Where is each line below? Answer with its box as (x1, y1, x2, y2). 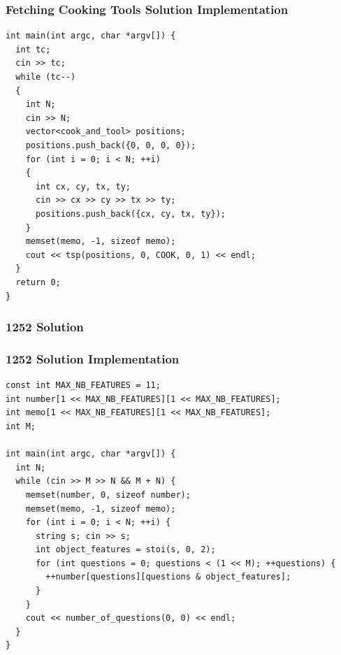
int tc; (15, 44, 51, 55)
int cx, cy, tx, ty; (35, 181, 131, 192)
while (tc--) (15, 72, 76, 82)
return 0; (15, 277, 61, 287)
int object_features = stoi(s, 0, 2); (35, 545, 216, 555)
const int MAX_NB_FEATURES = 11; (6, 380, 161, 391)
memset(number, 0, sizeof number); (25, 489, 191, 500)
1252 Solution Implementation (6, 350, 180, 367)
